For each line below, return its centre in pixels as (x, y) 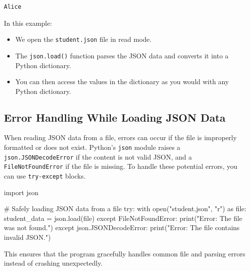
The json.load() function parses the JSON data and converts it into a (122, 55)
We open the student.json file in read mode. (83, 39)
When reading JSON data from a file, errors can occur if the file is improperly (120, 137)
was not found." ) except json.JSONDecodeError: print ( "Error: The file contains (122, 227)
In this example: (28, 23)
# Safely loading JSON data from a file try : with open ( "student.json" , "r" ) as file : (125, 208)
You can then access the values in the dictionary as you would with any (122, 81)
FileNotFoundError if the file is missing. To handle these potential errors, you (121, 166)
